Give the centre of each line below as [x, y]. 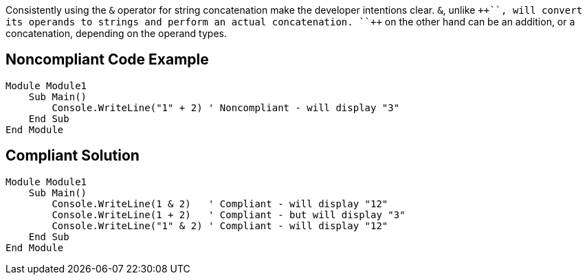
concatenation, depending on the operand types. [116, 33]
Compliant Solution [73, 156]
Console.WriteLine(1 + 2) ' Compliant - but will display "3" [229, 214]
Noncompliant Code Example [107, 60]
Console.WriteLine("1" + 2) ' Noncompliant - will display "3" [226, 107]
